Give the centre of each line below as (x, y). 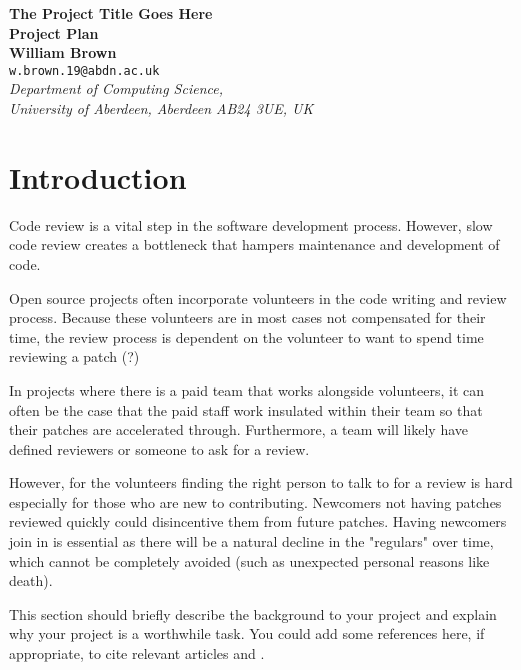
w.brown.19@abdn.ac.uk (84, 70)
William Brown (63, 52)
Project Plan (54, 32)
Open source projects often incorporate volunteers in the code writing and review (258, 297)
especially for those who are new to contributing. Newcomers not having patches (255, 501)
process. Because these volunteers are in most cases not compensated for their (247, 317)
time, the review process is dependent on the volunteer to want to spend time (246, 336)
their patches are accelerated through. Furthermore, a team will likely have (239, 429)
